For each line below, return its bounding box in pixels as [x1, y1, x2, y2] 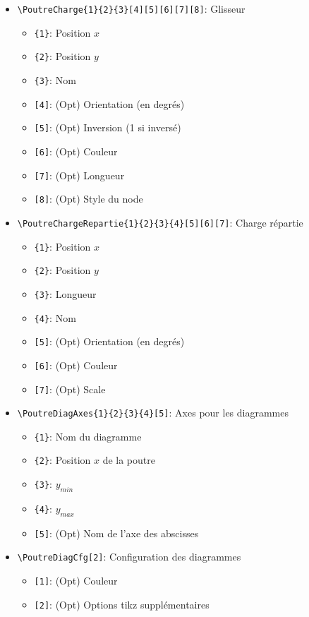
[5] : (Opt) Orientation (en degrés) [34, 334, 185, 349]
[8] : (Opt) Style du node [34, 191, 143, 206]
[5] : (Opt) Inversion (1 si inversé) [34, 120, 181, 135]
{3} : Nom [34, 72, 76, 87]
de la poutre [102, 453, 155, 467]
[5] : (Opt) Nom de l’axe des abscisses [34, 525, 199, 540]
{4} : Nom [34, 310, 76, 325]
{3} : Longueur [34, 286, 97, 301]
